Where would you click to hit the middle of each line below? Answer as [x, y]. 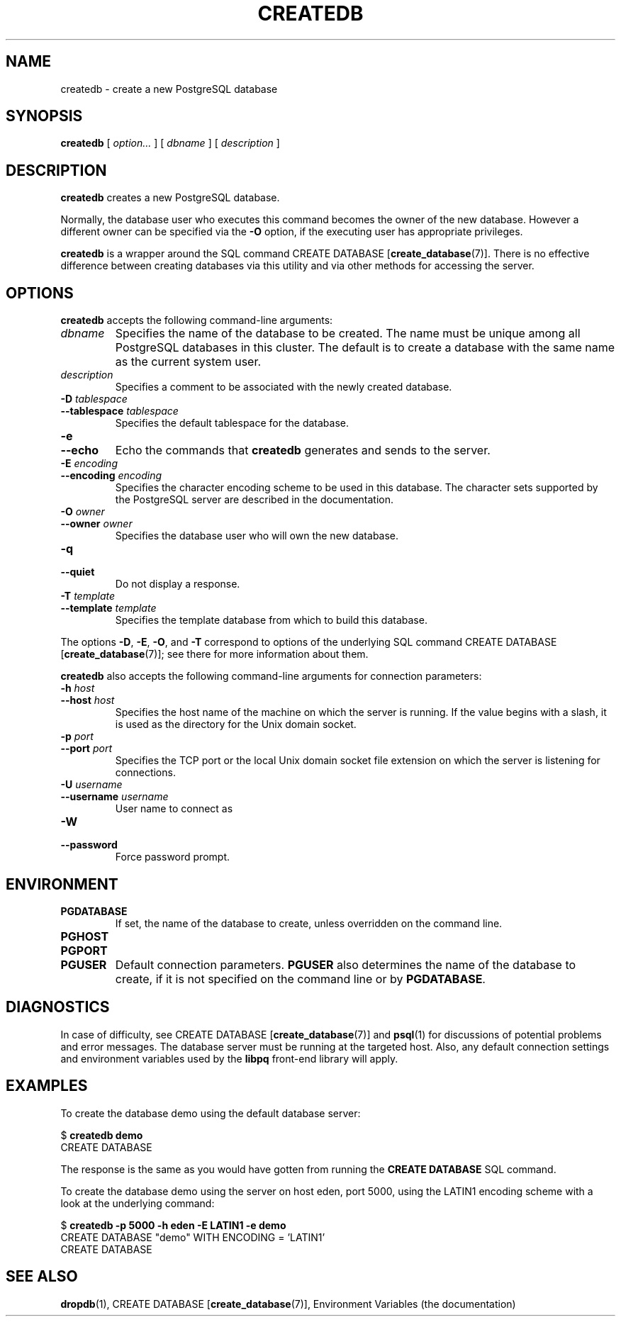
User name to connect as [174, 809]
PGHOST [85, 936]
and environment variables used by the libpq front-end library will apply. [229, 1058]
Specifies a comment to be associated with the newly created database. [284, 387]
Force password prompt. [172, 857]
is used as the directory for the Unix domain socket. [236, 724]
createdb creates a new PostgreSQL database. [170, 198]
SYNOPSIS [44, 116]
